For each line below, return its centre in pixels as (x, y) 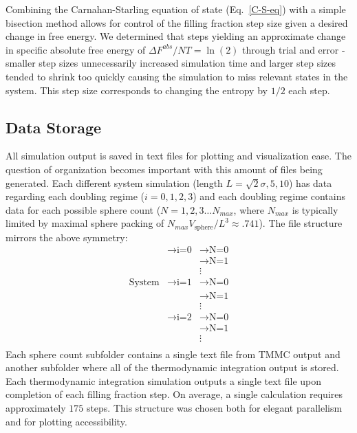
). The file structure (301, 223)
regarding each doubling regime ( (75, 196)
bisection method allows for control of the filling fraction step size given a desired (177, 22)
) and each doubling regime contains (269, 196)
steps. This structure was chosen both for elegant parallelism (214, 408)
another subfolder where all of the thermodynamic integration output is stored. (172, 367)
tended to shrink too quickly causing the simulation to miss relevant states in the (177, 76)
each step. (309, 90)
